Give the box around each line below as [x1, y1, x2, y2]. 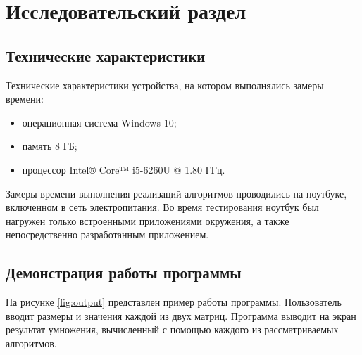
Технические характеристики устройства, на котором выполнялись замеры [6, 77, 324, 92]
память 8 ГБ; [22, 138, 77, 153]
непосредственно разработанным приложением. [6, 227, 209, 242]
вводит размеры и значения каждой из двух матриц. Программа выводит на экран [6, 308, 356, 323]
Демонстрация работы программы [6, 262, 242, 283]
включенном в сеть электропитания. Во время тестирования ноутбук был [6, 200, 319, 214]
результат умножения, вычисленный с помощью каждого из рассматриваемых [6, 322, 339, 337]
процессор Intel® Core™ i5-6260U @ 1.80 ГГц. [22, 162, 225, 176]
